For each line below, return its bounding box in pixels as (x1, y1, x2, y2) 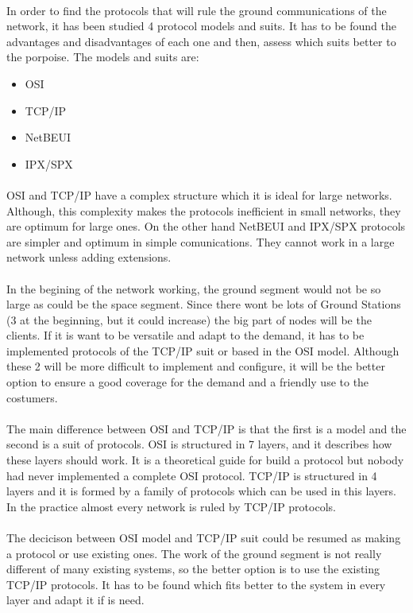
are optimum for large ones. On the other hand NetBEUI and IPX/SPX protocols (6, 218, 406, 235)
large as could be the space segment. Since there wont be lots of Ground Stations (6, 296, 401, 312)
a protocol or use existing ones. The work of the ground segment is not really (6, 545, 382, 561)
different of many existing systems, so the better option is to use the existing (6, 561, 380, 577)
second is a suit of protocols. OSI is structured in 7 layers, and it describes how (6, 436, 392, 452)
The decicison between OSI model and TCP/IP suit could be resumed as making (6, 530, 401, 545)
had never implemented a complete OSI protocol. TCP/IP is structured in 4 (6, 467, 377, 483)
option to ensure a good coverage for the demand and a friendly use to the (6, 374, 369, 390)
